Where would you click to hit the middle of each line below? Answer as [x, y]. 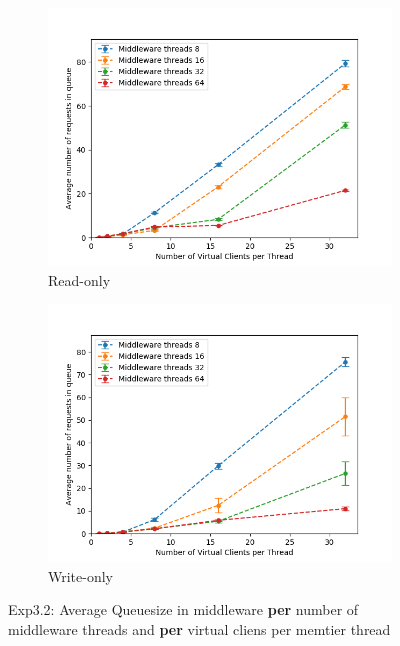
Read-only [79, 279]
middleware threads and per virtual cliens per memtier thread [199, 628]
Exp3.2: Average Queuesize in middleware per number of [183, 609]
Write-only [81, 575]
